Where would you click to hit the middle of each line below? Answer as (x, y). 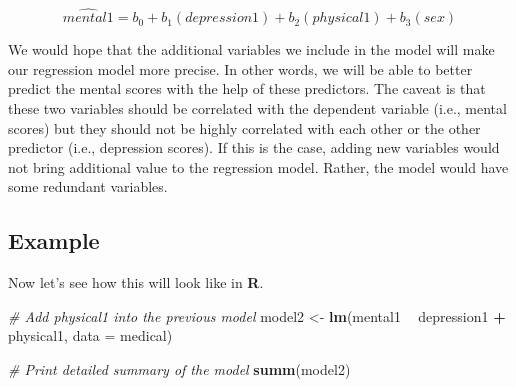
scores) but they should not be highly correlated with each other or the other (244, 127)
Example (54, 240)
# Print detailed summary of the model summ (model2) (179, 368)
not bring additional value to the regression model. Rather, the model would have (258, 166)
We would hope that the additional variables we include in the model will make (251, 49)
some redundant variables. (88, 186)
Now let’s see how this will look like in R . (136, 282)
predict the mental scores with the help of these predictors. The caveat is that (247, 88)
